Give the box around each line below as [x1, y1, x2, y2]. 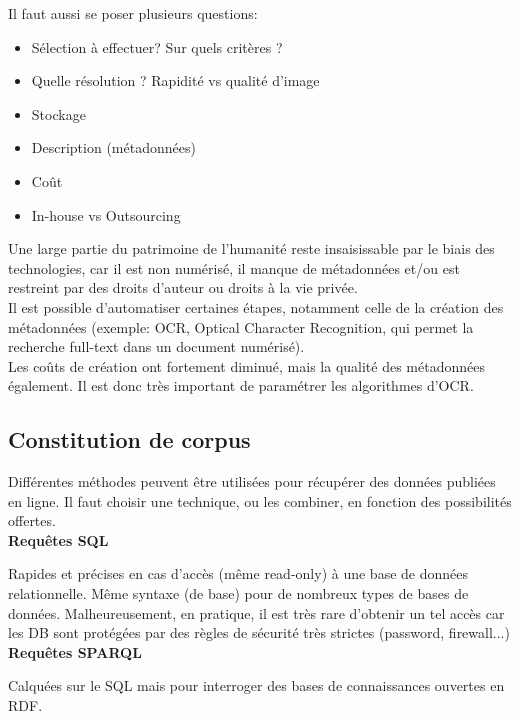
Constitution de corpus [8, 424, 251, 455]
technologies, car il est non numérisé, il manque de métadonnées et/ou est [8, 257, 460, 278]
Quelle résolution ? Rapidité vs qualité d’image [31, 70, 320, 91]
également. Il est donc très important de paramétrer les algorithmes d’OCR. [8, 375, 474, 396]
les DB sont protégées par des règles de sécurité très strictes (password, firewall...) [8, 622, 510, 643]
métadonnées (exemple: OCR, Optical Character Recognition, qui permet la [8, 316, 474, 337]
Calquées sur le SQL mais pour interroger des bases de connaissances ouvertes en [8, 675, 505, 696]
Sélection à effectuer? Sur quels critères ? [31, 36, 283, 57]
